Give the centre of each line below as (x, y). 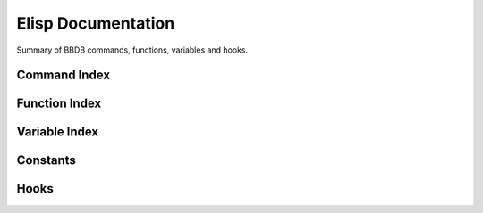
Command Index (64, 75)
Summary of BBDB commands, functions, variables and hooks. (132, 50)
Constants (46, 160)
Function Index (59, 104)
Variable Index (58, 132)
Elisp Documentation (96, 23)
